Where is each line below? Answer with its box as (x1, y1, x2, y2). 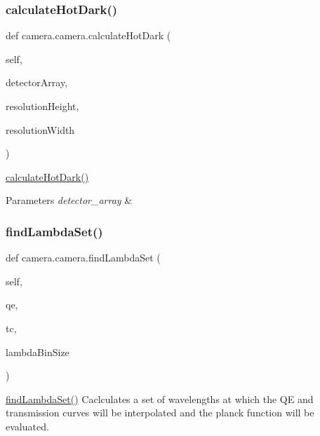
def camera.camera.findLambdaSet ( (6, 250, 161, 265)
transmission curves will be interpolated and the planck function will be (6, 405, 314, 420)
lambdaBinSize (6, 344, 69, 359)
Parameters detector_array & (6, 193, 133, 207)
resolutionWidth (6, 122, 75, 137)
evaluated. (6, 418, 49, 433)
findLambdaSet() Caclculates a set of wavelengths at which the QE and (6, 391, 314, 406)
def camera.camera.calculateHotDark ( (6, 28, 171, 43)
